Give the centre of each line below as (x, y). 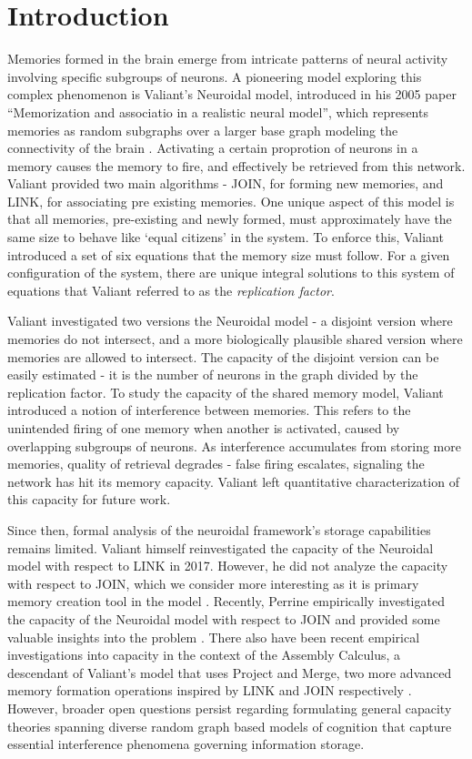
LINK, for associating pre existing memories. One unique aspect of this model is (231, 201)
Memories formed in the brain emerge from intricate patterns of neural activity (228, 59)
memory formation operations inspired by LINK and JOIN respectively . (210, 690)
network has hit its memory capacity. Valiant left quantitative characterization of (233, 481)
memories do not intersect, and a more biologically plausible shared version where (235, 339)
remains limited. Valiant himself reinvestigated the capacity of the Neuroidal (221, 547)
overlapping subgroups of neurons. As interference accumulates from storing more (234, 445)
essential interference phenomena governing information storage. (186, 744)
